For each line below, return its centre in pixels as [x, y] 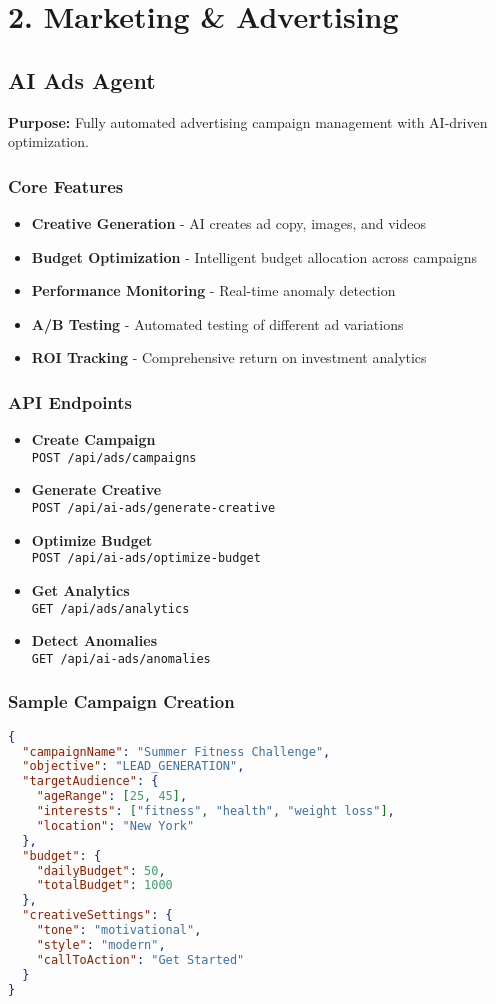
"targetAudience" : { [90, 781]
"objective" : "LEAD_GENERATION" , [133, 766]
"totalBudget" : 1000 [104, 885]
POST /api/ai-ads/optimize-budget [146, 558]
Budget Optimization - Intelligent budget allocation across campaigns [254, 256]
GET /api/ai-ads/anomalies [121, 658]
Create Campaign [93, 439]
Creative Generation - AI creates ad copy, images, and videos [228, 222]
